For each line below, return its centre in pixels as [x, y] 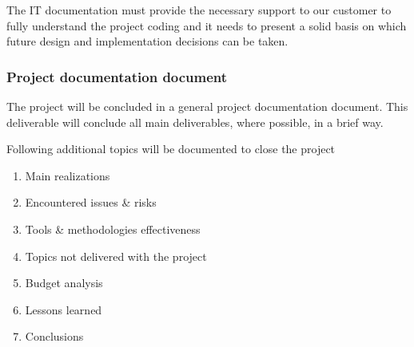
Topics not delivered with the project [116, 256]
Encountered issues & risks [91, 202]
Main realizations [68, 175]
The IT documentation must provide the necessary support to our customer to [199, 10]
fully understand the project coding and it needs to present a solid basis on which [207, 25]
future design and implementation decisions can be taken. [147, 41]
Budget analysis [64, 283]
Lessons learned [64, 309]
